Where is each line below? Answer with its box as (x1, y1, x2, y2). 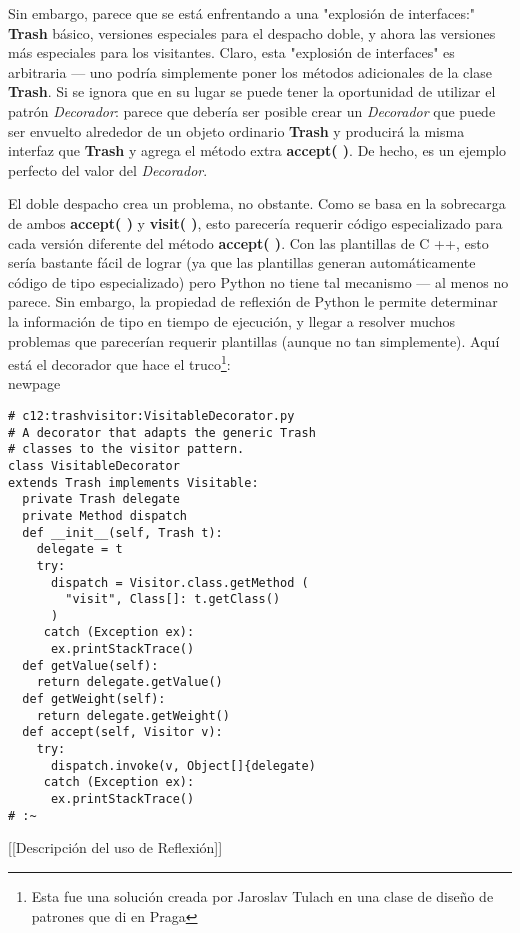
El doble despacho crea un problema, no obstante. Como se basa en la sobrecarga (8, 193, 506, 214)
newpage (8, 373, 61, 394)
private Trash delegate (22, 492, 180, 507)
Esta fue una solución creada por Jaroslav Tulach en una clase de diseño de (31, 885, 494, 906)
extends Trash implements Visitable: (8, 475, 259, 490)
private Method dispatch (22, 508, 187, 523)
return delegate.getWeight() (36, 708, 230, 723)
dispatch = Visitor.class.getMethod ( (50, 575, 309, 590)
